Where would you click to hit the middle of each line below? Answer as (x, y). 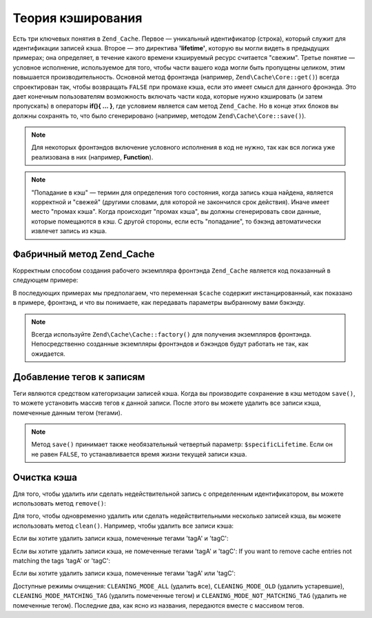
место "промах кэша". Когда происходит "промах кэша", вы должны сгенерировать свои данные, (176, 212)
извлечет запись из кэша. (69, 231)
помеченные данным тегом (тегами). (68, 412)
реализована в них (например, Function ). (92, 157)
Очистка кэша (45, 477)
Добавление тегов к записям (79, 377)
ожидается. (48, 353)
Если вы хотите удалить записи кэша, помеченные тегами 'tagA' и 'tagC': (121, 539)
